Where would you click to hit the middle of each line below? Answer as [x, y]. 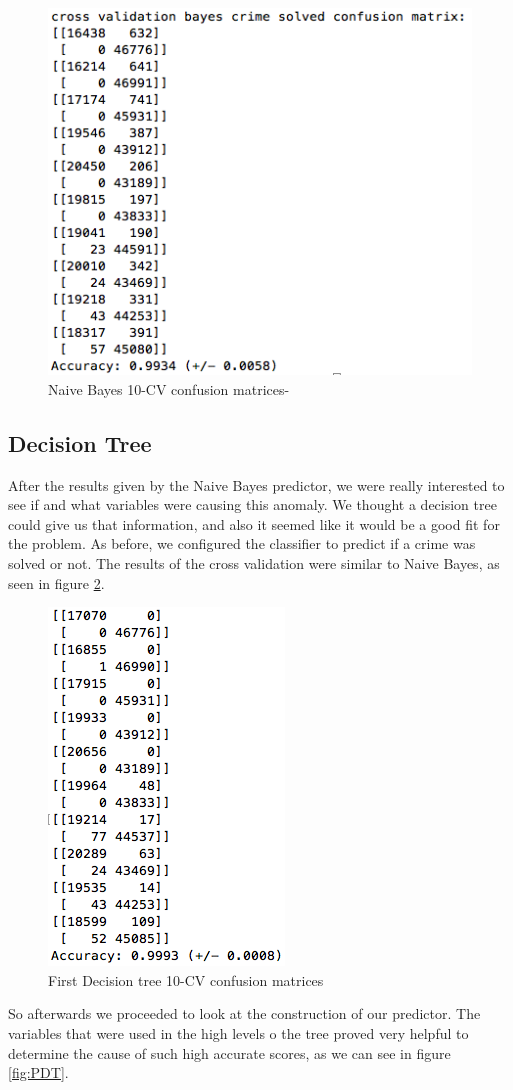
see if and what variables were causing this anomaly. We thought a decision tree [252, 504]
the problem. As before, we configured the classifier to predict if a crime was [242, 543]
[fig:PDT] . [38, 1072]
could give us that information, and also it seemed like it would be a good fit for [254, 523]
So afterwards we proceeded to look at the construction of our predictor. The [244, 1013]
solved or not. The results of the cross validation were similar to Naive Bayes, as [254, 562]
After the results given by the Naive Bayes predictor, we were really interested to [256, 484]
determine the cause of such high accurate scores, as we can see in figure [229, 1052]
